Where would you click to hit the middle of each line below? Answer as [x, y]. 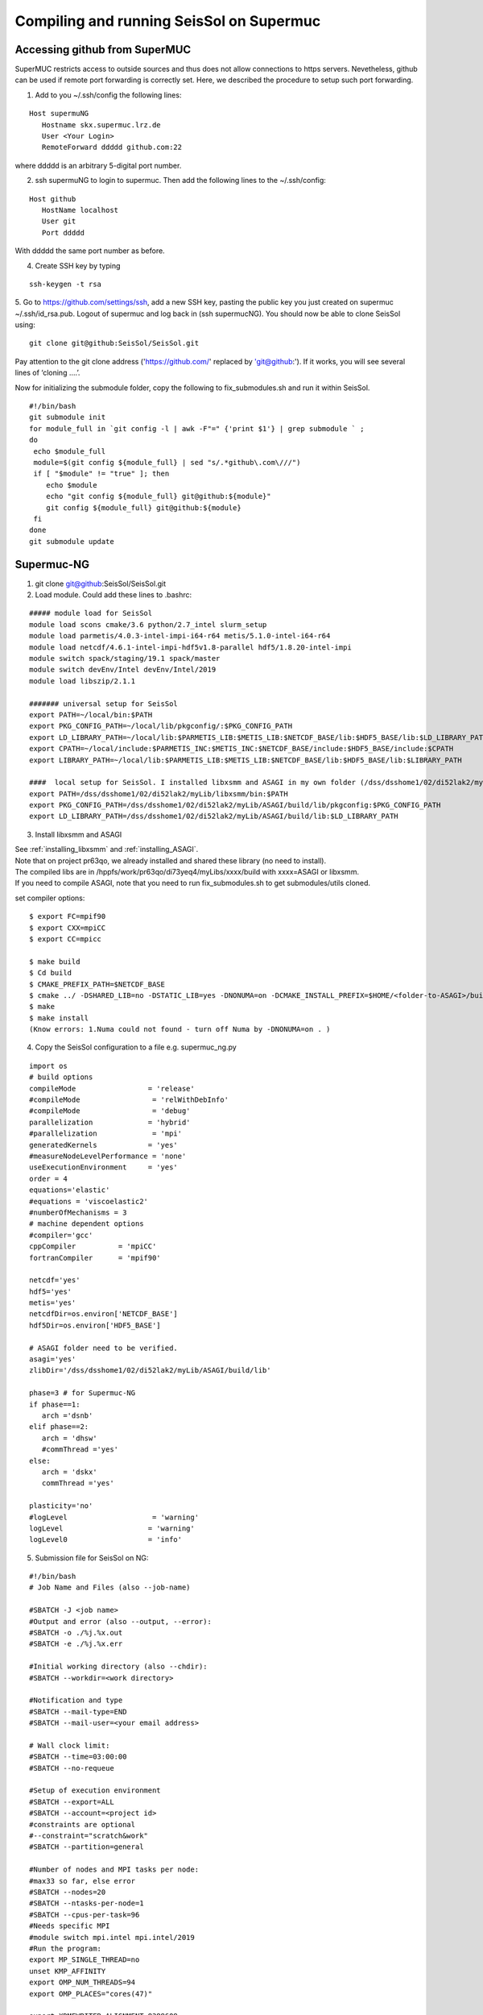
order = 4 [48, 1178]
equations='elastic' [70, 1190]
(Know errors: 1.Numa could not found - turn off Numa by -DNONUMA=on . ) [180, 1029]
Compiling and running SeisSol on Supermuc [168, 21]
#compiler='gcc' [61, 1235]
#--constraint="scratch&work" [89, 1836]
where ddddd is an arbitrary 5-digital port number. [98, 165]
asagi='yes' [53, 1359]
